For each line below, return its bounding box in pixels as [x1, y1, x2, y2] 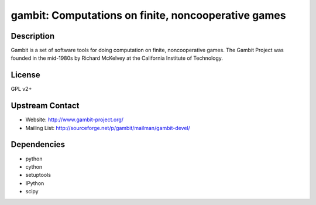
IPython [25, 179, 44, 187]
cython [25, 163, 43, 170]
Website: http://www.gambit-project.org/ [25, 116, 124, 123]
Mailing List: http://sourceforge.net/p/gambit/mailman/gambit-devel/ [25, 124, 190, 131]
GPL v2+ [11, 86, 32, 93]
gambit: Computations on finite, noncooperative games [11, 9, 286, 22]
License [11, 70, 40, 80]
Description [11, 31, 55, 41]
